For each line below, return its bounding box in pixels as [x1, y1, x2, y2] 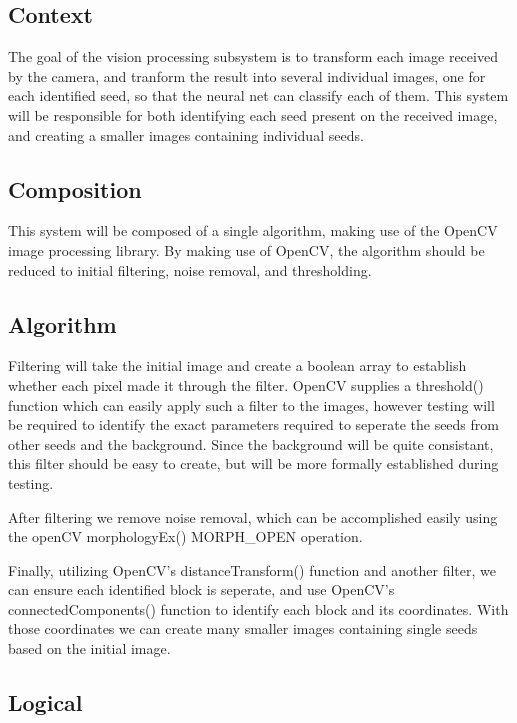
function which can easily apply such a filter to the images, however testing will [8, 394, 495, 415]
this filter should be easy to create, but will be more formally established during [8, 453, 499, 474]
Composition [8, 173, 142, 204]
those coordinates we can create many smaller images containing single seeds [8, 618, 478, 639]
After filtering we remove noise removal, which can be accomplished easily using [8, 506, 498, 527]
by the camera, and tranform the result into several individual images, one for [8, 65, 486, 86]
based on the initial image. [8, 638, 171, 659]
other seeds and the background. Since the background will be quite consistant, [8, 433, 494, 454]
